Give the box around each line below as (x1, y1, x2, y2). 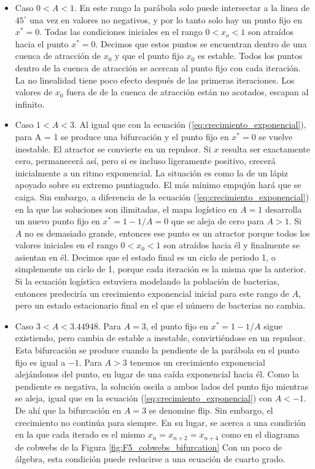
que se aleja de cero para (171, 215, 264, 227)
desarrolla (265, 202, 302, 215)
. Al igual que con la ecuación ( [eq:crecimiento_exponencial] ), (74, 118, 306, 131)
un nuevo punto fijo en (15, 215, 100, 227)
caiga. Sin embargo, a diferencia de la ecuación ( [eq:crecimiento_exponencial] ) (15, 190, 309, 203)
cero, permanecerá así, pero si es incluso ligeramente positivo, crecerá (15, 154, 276, 167)
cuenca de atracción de (15, 49, 101, 62)
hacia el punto (15, 37, 69, 50)
